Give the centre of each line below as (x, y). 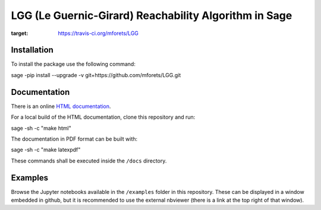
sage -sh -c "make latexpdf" (46, 150)
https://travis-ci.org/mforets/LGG (98, 33)
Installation (32, 50)
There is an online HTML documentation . (61, 106)
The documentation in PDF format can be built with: (74, 139)
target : (20, 33)
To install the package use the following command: (73, 64)
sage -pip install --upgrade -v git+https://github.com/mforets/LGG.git (96, 75)
